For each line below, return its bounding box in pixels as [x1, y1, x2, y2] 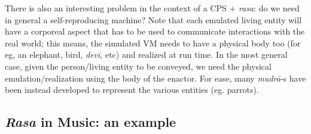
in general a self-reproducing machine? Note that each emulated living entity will [5, 13, 302, 26]
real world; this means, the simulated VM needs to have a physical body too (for [5, 36, 301, 49]
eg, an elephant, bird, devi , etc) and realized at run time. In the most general [5, 48, 288, 61]
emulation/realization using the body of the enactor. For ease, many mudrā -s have [5, 71, 306, 84]
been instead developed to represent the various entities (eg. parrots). [5, 83, 259, 96]
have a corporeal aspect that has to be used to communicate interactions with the [5, 25, 305, 38]
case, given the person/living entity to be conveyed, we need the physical [5, 60, 272, 72]
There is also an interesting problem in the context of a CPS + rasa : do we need [5, 2, 300, 14]
